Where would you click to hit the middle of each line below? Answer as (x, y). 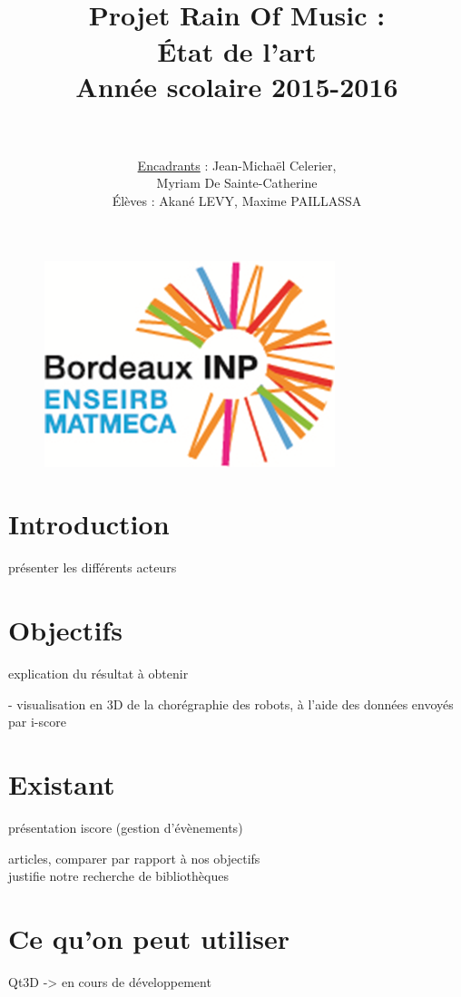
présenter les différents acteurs (93, 567)
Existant (62, 784)
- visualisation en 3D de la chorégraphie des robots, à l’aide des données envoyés (231, 704)
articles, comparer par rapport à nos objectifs (134, 858)
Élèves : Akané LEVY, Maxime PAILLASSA (237, 201)
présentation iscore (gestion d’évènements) (126, 827)
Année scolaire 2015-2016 (237, 86)
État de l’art (237, 50)
